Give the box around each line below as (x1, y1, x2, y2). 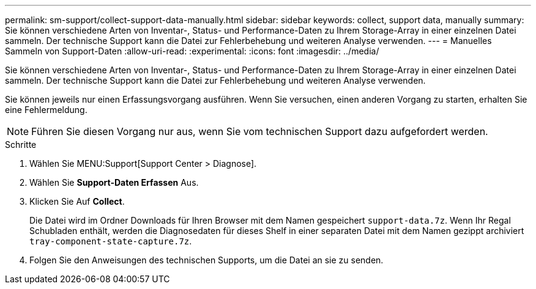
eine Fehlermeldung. (5, 104, 87, 115)
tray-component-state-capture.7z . (29, 236, 192, 246)
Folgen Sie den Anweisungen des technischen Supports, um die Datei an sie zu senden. (29, 255, 384, 265)
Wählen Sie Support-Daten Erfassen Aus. (29, 177, 199, 188)
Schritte (5, 139, 37, 150)
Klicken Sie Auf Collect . (29, 196, 125, 207)
